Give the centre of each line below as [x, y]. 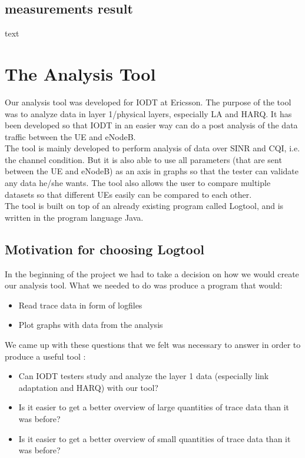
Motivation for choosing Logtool [105, 249]
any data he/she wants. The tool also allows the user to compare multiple [138, 183]
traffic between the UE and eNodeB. [70, 136]
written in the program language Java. [74, 217]
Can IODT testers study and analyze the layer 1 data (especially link [144, 376]
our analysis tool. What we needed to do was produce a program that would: [144, 285]
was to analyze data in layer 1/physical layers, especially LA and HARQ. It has [148, 113]
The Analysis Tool [80, 73]
